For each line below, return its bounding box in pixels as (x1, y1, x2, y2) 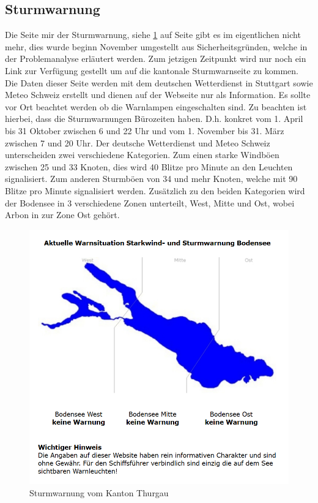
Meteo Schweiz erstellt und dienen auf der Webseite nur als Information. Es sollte (5, 88, 311, 101)
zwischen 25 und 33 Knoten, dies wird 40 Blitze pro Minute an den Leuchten (5, 160, 293, 173)
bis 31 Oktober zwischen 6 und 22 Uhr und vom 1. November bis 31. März (5, 124, 284, 137)
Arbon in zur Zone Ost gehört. (5, 208, 120, 221)
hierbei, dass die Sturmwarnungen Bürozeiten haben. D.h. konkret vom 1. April (5, 112, 303, 125)
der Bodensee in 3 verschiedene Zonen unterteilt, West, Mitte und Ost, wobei (5, 196, 295, 209)
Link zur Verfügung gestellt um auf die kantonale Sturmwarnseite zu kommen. (5, 64, 299, 77)
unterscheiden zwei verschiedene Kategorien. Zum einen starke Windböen (5, 148, 279, 161)
